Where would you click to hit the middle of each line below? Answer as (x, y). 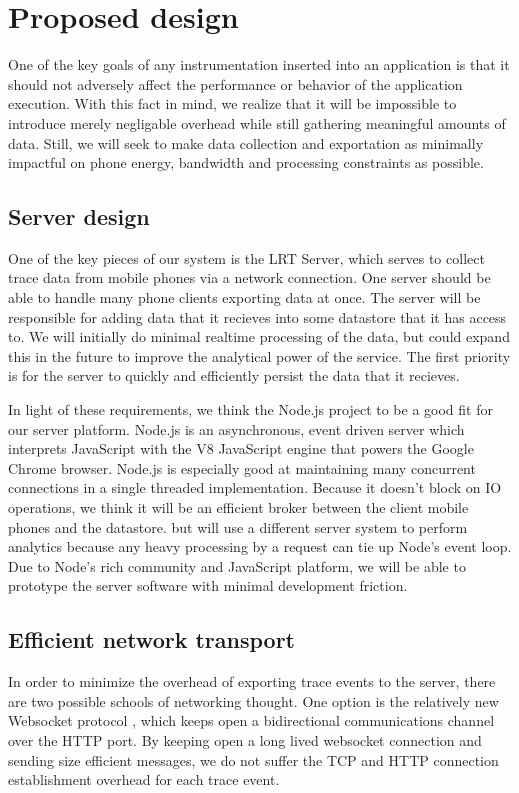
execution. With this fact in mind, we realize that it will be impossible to (232, 103)
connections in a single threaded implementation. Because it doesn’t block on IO (255, 487)
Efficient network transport (152, 639)
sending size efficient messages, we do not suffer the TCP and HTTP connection (253, 759)
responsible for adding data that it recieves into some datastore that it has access (257, 316)
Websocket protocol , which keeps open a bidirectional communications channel (251, 720)
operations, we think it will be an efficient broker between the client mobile (238, 507)
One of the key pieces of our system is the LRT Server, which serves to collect (246, 257)
